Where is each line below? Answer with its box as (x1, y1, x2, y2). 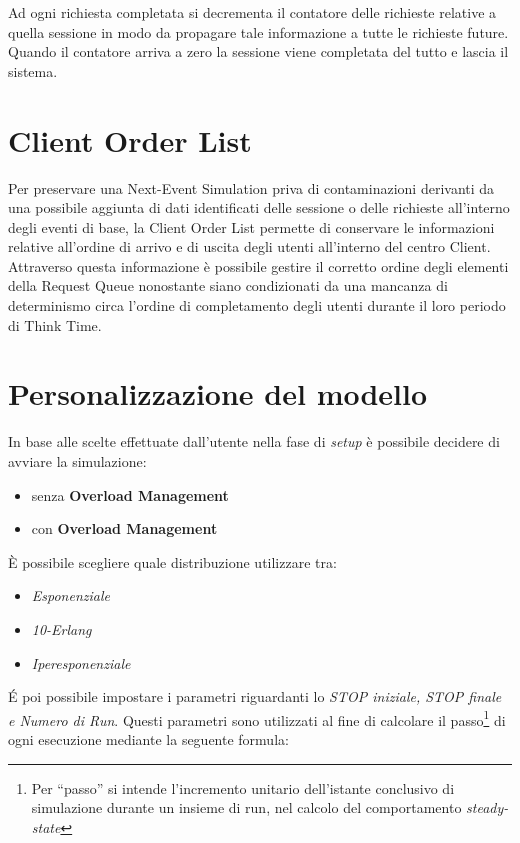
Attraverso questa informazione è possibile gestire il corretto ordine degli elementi (8, 255, 509, 276)
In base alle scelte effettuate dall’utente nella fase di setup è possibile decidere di (8, 431, 500, 452)
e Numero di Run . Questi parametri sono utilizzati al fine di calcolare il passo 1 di (8, 706, 506, 730)
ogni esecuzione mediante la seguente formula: (8, 728, 289, 749)
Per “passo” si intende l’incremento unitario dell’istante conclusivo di (31, 777, 455, 798)
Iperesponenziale (31, 652, 131, 673)
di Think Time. (8, 314, 102, 335)
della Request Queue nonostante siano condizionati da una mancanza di (8, 275, 448, 296)
